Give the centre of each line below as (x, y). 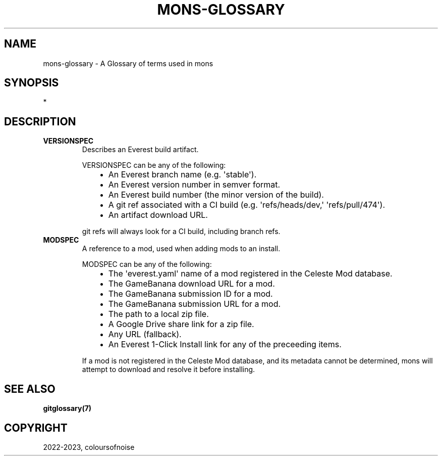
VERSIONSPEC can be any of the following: (154, 165)
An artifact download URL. (158, 215)
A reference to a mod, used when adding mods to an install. (181, 249)
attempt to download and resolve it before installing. (169, 370)
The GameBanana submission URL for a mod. (195, 304)
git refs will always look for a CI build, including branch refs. (181, 232)
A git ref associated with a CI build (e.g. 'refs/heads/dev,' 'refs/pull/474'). (247, 205)
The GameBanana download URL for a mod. (191, 284)
